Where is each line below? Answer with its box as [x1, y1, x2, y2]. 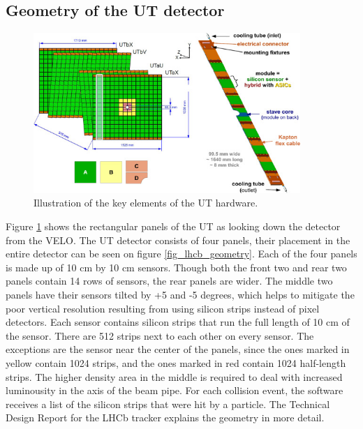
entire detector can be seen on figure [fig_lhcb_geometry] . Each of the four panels [6, 246, 357, 261]
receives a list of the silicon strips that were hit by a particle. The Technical [6, 396, 330, 411]
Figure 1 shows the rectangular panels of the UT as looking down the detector [6, 219, 341, 234]
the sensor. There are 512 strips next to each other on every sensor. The [6, 328, 314, 343]
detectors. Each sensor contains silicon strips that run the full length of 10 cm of [6, 315, 350, 329]
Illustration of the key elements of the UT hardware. [34, 195, 258, 210]
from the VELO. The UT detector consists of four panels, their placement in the [6, 232, 350, 247]
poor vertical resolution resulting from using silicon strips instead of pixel [6, 301, 320, 315]
